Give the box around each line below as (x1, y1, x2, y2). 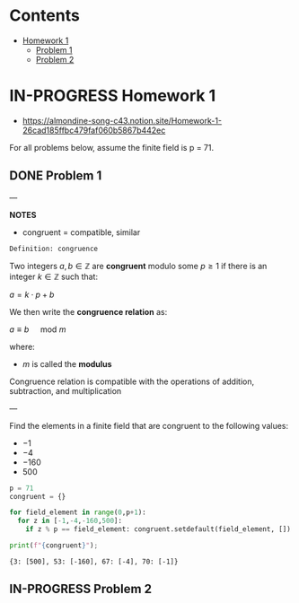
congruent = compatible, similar (22, 226, 141, 238)
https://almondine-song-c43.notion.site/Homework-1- (22, 115, 223, 126)
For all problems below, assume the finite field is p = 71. (9, 142, 215, 153)
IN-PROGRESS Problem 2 (9, 581, 153, 597)
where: (9, 341, 36, 352)
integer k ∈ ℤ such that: (9, 271, 99, 282)
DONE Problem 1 (9, 168, 102, 184)
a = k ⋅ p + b (9, 289, 55, 300)
